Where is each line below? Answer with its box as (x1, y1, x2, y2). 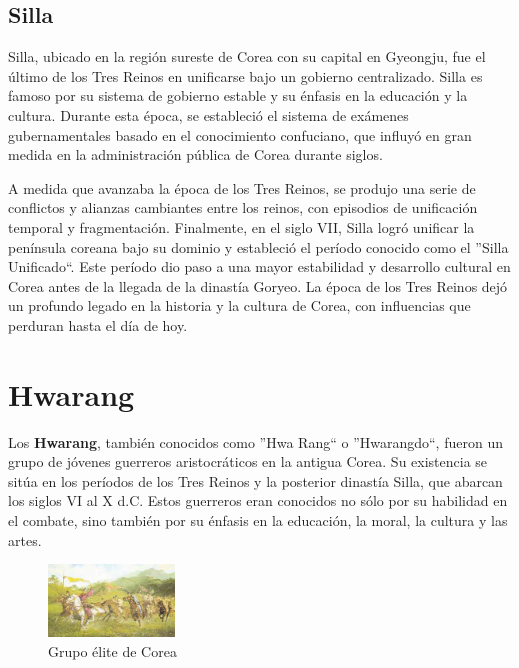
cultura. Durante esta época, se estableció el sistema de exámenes (8, 104, 409, 125)
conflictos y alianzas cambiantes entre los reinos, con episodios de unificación (8, 197, 478, 218)
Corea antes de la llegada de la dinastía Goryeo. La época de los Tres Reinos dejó (8, 275, 508, 296)
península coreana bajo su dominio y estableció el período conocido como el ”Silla (8, 236, 509, 257)
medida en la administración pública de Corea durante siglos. (8, 144, 383, 165)
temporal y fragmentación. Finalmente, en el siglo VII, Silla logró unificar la (8, 216, 475, 237)
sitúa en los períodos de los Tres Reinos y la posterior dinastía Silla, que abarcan (8, 470, 503, 491)
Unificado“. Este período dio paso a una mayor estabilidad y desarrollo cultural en (8, 256, 511, 277)
